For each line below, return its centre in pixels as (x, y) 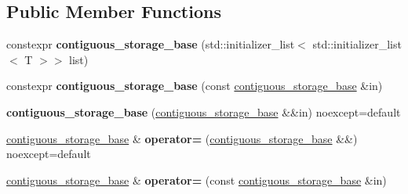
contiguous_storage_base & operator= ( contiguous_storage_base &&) (182, 138)
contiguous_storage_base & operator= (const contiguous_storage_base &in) (197, 180)
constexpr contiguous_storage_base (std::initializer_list (151, 44)
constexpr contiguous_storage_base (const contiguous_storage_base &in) (195, 86)
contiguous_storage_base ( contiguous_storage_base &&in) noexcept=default (204, 111)
